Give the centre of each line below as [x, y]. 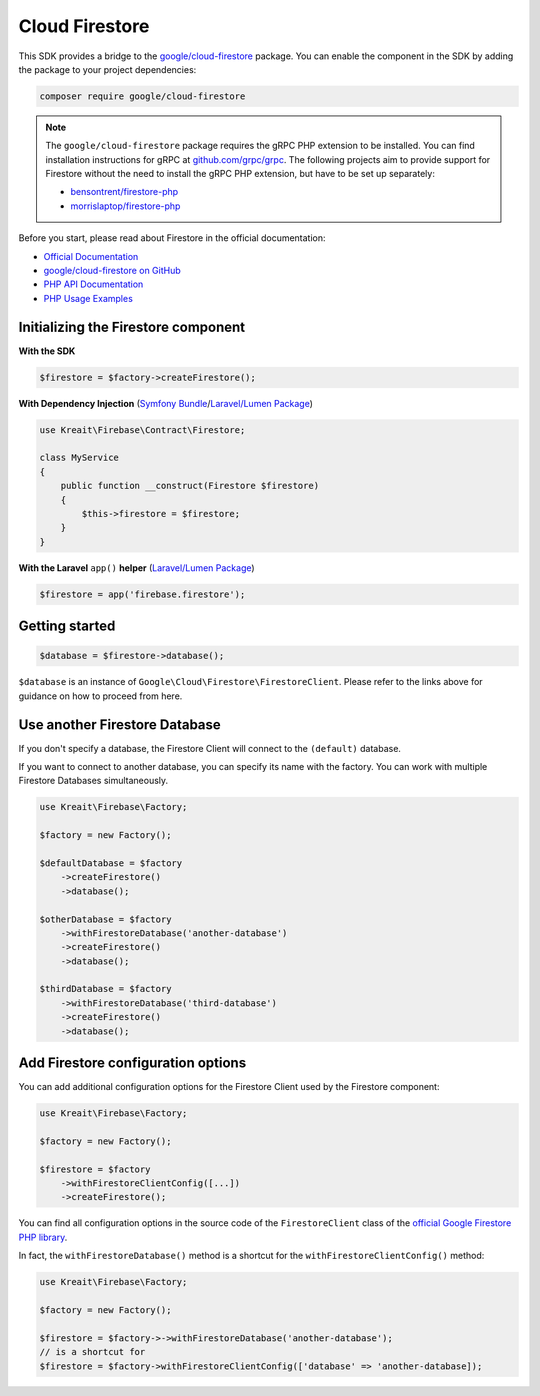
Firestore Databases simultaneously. [93, 781]
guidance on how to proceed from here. [100, 696]
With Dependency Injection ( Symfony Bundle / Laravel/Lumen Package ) [166, 403]
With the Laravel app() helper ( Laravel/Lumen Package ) [136, 567]
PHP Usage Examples [88, 298]
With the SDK [47, 351]
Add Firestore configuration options [132, 1063]
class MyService [79, 458]
